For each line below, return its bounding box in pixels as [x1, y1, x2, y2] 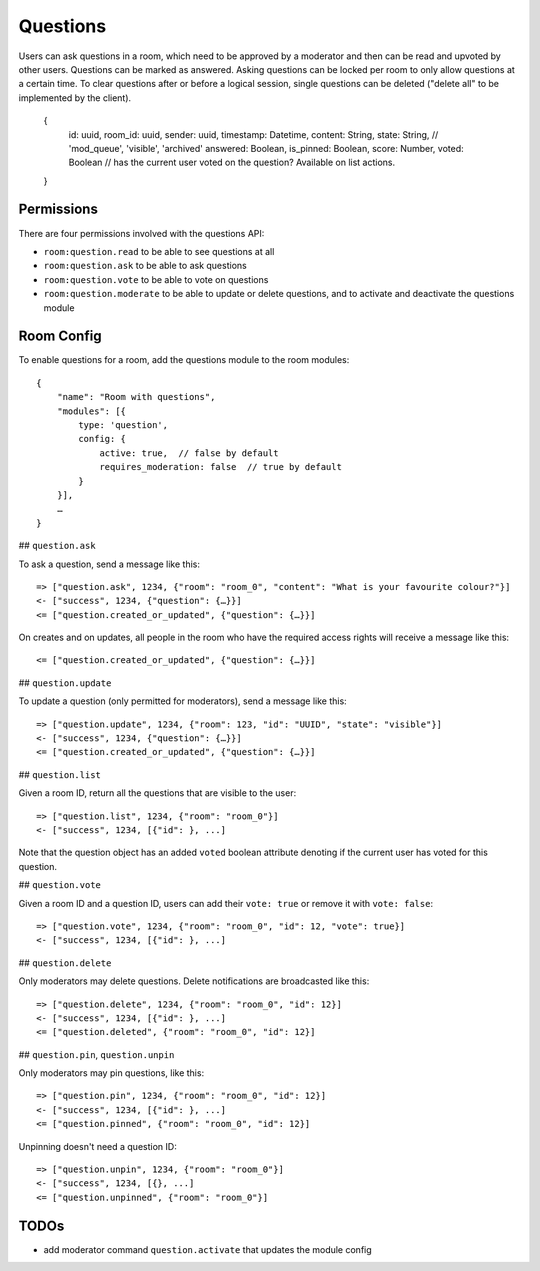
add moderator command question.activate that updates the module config [43, 1243, 372, 1255]
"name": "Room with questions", [56, 391, 216, 403]
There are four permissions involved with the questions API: [18, 227, 265, 239]
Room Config [18, 328, 102, 345]
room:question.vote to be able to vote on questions [43, 273, 269, 285]
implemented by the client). [18, 91, 132, 104]
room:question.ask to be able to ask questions [43, 260, 247, 272]
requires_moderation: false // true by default [99, 461, 342, 473]
